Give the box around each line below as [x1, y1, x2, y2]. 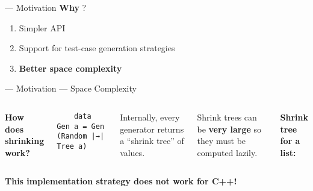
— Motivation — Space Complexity [5, 82, 137, 95]
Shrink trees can [197, 110, 257, 123]
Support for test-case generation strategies [19, 42, 175, 54]
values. [120, 146, 145, 158]
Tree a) [57, 142, 87, 151]
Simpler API [19, 21, 66, 34]
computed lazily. [197, 146, 258, 158]
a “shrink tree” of [120, 134, 184, 147]
